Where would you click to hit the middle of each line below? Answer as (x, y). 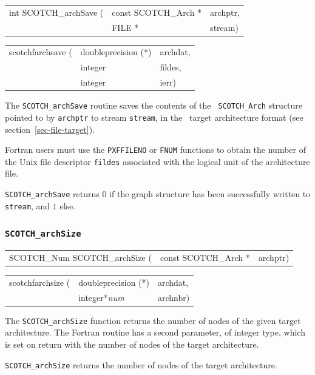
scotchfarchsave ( (41, 52)
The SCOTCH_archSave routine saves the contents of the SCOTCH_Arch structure (154, 105)
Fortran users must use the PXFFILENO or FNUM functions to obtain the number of (155, 150)
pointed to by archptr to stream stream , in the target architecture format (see (154, 117)
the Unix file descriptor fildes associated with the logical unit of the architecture (157, 161)
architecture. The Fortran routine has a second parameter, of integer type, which (155, 332)
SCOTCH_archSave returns (52, 194)
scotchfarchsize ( (40, 282)
